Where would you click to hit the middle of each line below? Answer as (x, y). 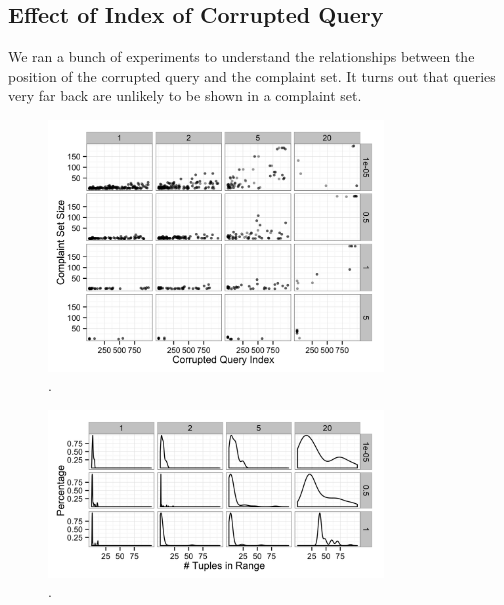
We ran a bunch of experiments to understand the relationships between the (241, 56)
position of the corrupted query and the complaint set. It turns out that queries (252, 75)
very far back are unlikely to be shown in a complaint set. (185, 95)
